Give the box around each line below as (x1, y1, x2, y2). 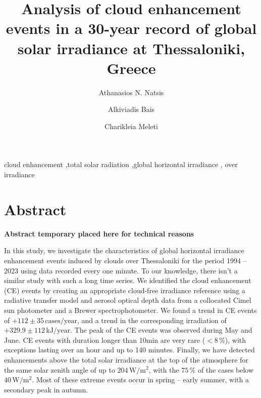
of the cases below (197, 364, 254, 375)
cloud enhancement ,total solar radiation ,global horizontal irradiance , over (4, 159, 238, 170)
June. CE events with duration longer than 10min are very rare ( (4, 334, 205, 345)
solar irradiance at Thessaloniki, (17, 37, 245, 58)
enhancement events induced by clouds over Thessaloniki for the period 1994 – (4, 255, 247, 265)
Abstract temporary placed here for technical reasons (4, 228, 194, 238)
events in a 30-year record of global (6, 18, 257, 38)
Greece (107, 57, 156, 78)
